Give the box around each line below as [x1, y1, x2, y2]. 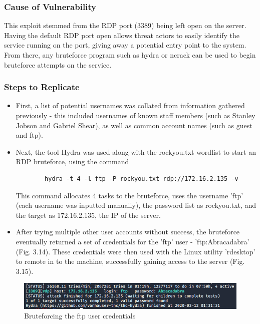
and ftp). [16, 130, 43, 140]
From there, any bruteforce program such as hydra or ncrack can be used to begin [4, 50, 256, 60]
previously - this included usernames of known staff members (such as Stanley [16, 110, 255, 120]
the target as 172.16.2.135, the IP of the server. [16, 209, 161, 220]
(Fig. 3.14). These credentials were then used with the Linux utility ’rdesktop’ [16, 246, 255, 256]
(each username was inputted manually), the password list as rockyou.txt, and [16, 200, 256, 210]
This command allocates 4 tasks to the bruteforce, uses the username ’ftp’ [16, 190, 243, 200]
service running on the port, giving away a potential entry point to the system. [4, 40, 246, 50]
